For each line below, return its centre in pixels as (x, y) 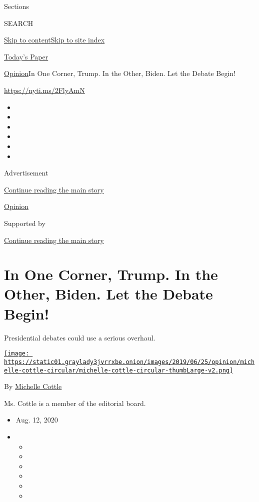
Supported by (25, 223)
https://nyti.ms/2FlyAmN (44, 90)
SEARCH (19, 23)
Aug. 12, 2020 (37, 420)
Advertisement (26, 173)
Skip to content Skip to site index (54, 40)
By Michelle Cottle (33, 386)
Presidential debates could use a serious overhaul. (80, 337)
